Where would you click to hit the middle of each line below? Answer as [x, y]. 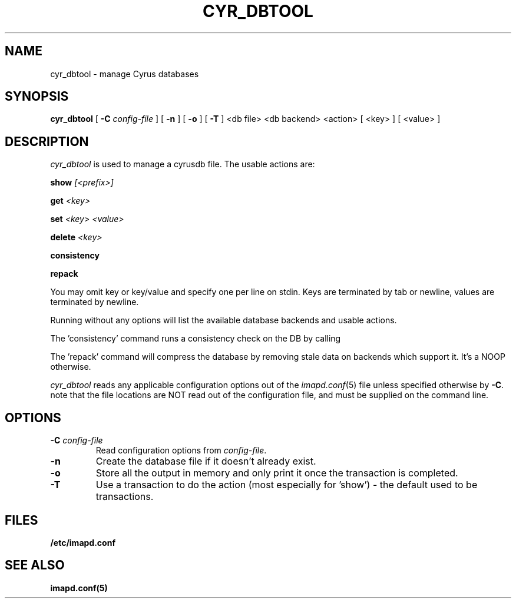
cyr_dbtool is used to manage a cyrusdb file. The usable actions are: [183, 164]
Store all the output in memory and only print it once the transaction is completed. [277, 473]
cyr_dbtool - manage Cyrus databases [125, 74]
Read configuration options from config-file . [181, 450]
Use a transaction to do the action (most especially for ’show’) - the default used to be [287, 485]
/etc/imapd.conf [83, 542]
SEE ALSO [35, 565]
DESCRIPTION [47, 141]
